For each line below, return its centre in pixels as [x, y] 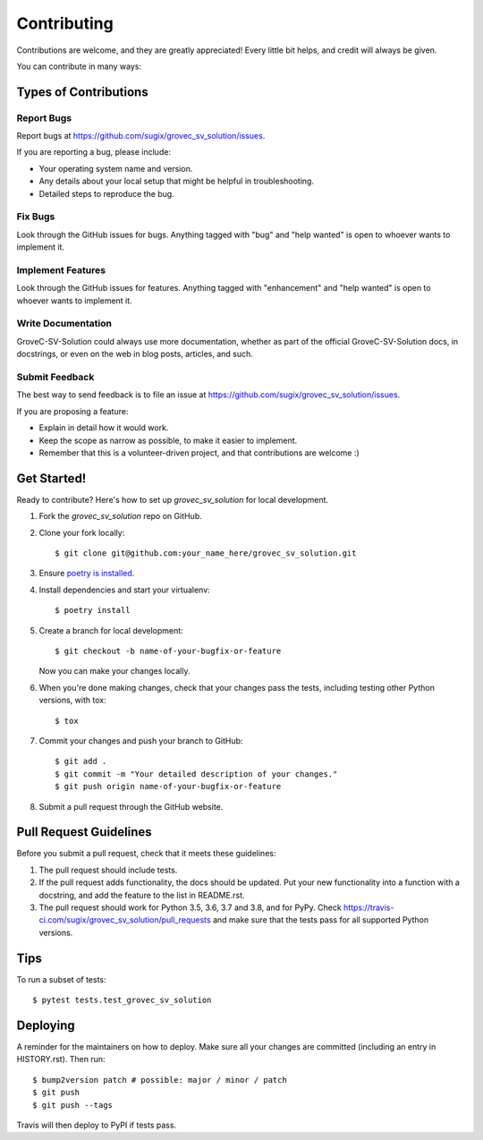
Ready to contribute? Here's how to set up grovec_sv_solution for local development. [173, 499]
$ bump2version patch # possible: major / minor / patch [160, 1080]
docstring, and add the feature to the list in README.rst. [142, 895]
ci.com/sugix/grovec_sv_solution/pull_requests [125, 920]
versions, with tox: [72, 700]
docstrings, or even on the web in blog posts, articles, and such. [135, 354]
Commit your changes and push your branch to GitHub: [141, 740]
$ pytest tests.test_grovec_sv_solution [122, 1000]
